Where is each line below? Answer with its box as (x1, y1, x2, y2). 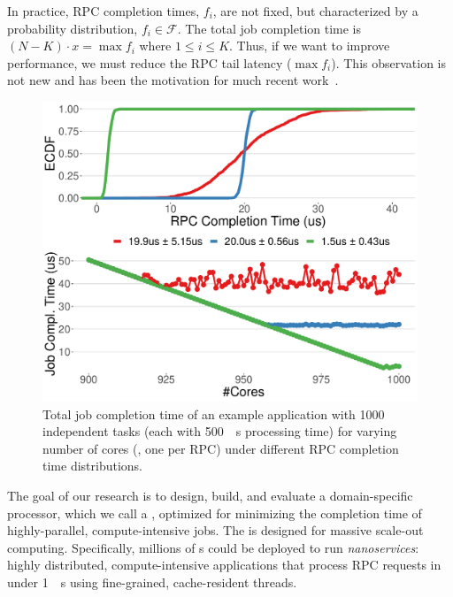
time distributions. (42, 456, 142, 475)
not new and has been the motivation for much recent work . (7, 71, 339, 89)
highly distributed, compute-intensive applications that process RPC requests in (7, 555, 441, 574)
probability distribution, (7, 19, 138, 37)
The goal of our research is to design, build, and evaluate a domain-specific (7, 486, 413, 505)
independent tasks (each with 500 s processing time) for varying (42, 422, 397, 440)
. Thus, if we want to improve (229, 36, 390, 55)
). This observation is (331, 53, 447, 72)
